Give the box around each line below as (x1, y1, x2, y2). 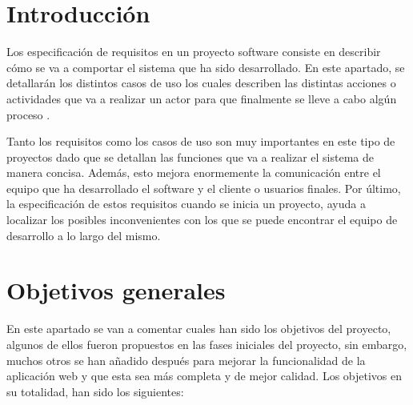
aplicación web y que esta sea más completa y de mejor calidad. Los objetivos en (6, 367, 403, 384)
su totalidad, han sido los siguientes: (6, 383, 184, 399)
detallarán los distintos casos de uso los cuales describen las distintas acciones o (6, 74, 396, 91)
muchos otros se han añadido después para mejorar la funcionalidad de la (6, 351, 366, 368)
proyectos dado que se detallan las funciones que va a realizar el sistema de (6, 148, 375, 165)
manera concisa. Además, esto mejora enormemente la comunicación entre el (6, 164, 381, 181)
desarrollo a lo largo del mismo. (6, 227, 161, 243)
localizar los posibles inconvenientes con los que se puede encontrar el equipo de (6, 211, 398, 228)
